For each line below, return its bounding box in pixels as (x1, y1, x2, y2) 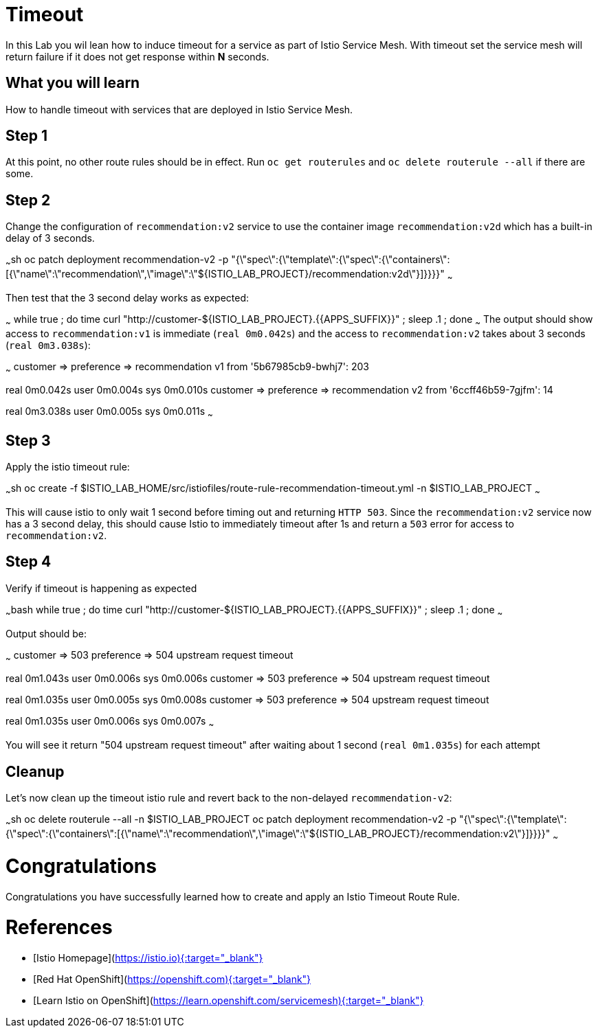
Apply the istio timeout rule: (5, 461, 130, 473)
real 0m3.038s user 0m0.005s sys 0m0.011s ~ (5, 405, 213, 420)
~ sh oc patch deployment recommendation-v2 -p (5, 253, 229, 269)
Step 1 (5, 127, 48, 145)
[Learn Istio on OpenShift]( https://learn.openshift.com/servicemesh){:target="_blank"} (33, 994, 424, 1006)
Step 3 (5, 431, 51, 449)
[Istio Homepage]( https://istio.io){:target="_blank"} (33, 951, 263, 964)
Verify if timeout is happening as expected (5, 582, 197, 594)
